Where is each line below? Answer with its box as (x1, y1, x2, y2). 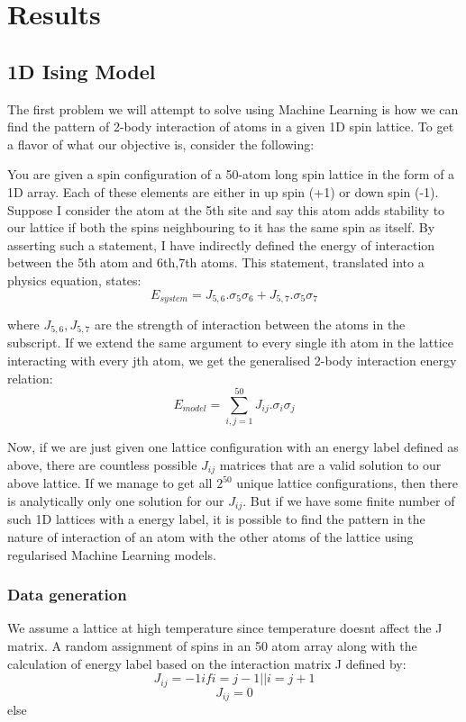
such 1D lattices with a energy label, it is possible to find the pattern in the (7, 510, 425, 528)
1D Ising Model (7, 57, 156, 85)
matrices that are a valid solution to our (219, 455, 442, 474)
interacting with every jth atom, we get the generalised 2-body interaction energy (7, 351, 457, 370)
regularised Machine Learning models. (7, 545, 216, 564)
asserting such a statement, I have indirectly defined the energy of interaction (7, 235, 435, 254)
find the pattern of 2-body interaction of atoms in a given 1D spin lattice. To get (7, 117, 454, 136)
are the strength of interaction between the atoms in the (94, 314, 406, 333)
